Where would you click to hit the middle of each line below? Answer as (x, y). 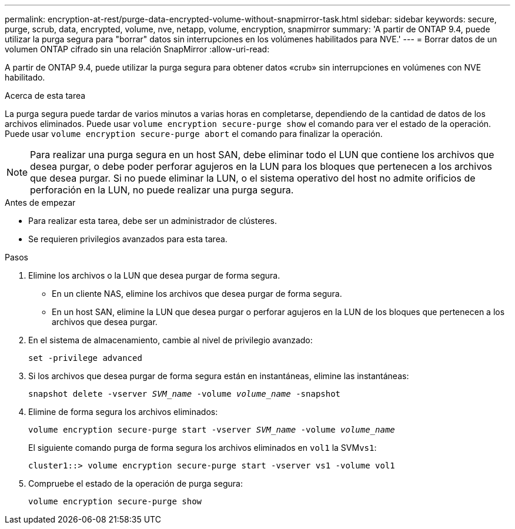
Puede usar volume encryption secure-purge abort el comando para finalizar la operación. (194, 134)
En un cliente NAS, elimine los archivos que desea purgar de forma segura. (197, 294)
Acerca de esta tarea (45, 96)
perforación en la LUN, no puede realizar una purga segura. (162, 190)
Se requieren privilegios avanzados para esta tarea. (128, 239)
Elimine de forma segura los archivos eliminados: (123, 412)
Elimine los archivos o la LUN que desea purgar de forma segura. (154, 275)
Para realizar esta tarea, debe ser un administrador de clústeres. (153, 221)
